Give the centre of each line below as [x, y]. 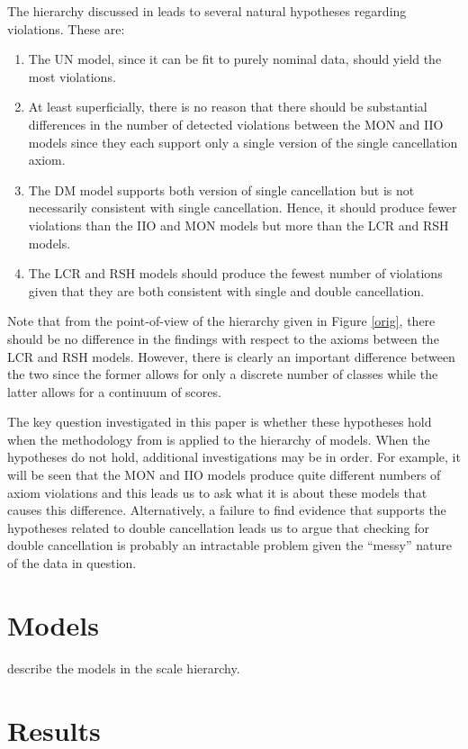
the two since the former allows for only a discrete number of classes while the [223, 374]
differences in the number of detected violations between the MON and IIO [236, 124]
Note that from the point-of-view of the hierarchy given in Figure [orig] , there [221, 321]
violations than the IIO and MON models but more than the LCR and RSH [238, 225]
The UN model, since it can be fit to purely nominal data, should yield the [235, 59]
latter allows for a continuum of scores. [114, 391]
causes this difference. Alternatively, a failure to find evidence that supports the [227, 510]
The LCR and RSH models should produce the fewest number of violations [235, 273]
